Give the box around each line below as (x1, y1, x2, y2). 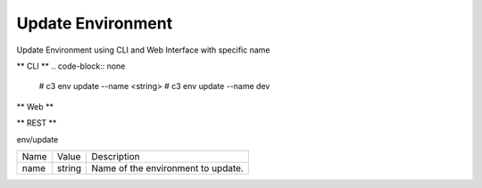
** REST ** (16, 118, 57, 128)
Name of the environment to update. (91, 161, 245, 174)
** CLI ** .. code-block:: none (16, 61, 126, 71)
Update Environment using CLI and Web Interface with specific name (16, 45, 270, 55)
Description (91, 150, 140, 162)
